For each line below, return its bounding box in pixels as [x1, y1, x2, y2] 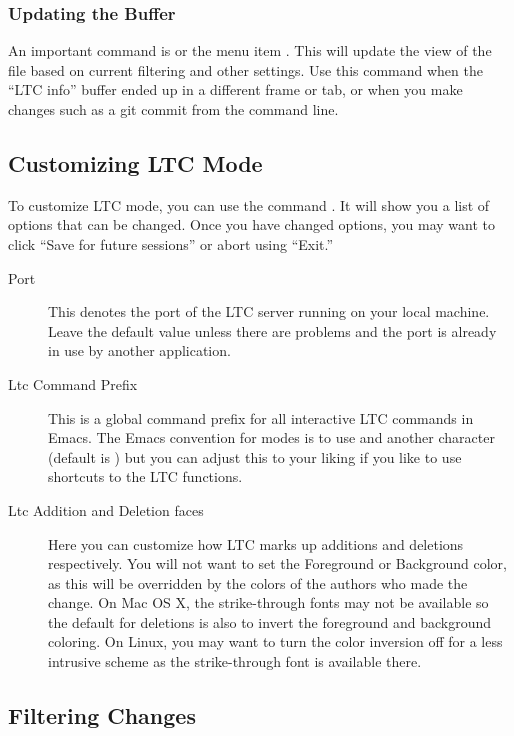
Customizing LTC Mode [8, 147, 263, 178]
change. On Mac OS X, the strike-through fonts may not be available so [48, 592, 489, 613]
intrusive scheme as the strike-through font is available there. [48, 651, 422, 672]
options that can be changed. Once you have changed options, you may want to [8, 214, 496, 235]
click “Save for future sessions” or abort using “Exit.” [8, 233, 334, 254]
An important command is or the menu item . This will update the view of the [8, 40, 492, 61]
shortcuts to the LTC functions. [48, 466, 243, 487]
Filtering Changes [8, 700, 196, 731]
